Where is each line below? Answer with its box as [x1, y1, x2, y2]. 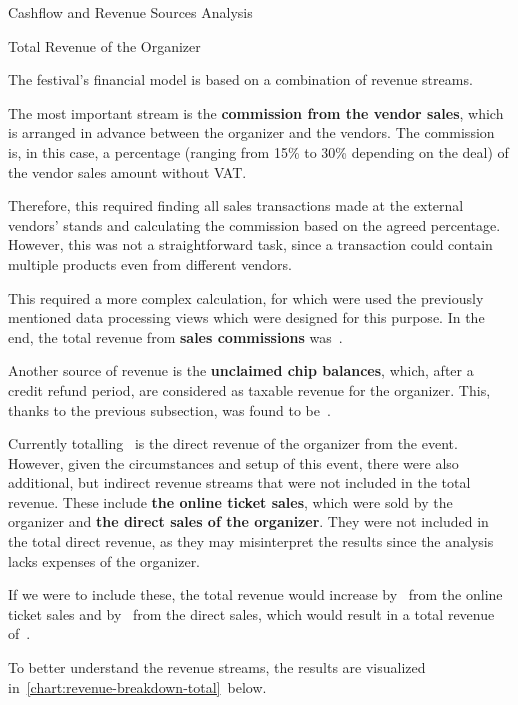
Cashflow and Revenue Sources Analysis [8, 2, 253, 22]
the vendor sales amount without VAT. [8, 161, 247, 182]
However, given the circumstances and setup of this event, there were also [8, 452, 459, 473]
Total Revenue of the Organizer [8, 35, 201, 56]
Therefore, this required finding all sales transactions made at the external [8, 195, 464, 216]
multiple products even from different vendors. [8, 253, 292, 274]
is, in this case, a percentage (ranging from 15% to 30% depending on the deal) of [8, 141, 509, 162]
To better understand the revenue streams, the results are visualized [8, 657, 426, 678]
